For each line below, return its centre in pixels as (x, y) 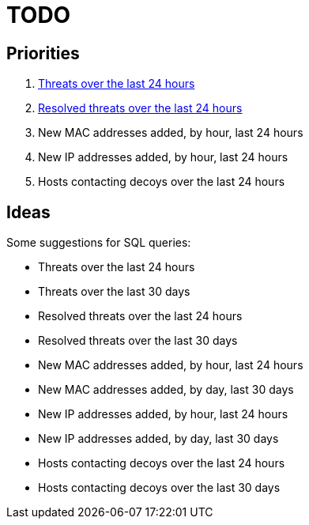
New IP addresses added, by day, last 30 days (158, 439)
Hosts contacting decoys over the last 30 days (159, 488)
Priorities (43, 53)
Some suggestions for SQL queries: (99, 243)
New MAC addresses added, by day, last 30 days (166, 390)
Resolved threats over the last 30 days (138, 341)
